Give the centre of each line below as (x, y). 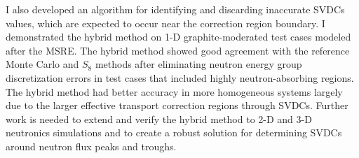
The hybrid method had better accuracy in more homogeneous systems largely (174, 91)
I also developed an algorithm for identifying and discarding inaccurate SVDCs (175, 9)
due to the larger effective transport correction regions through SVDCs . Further (177, 105)
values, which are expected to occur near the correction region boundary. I (165, 23)
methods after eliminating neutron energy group (198, 64)
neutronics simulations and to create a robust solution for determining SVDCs (174, 132)
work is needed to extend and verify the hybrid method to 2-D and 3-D (159, 118)
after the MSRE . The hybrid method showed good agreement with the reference (178, 50)
